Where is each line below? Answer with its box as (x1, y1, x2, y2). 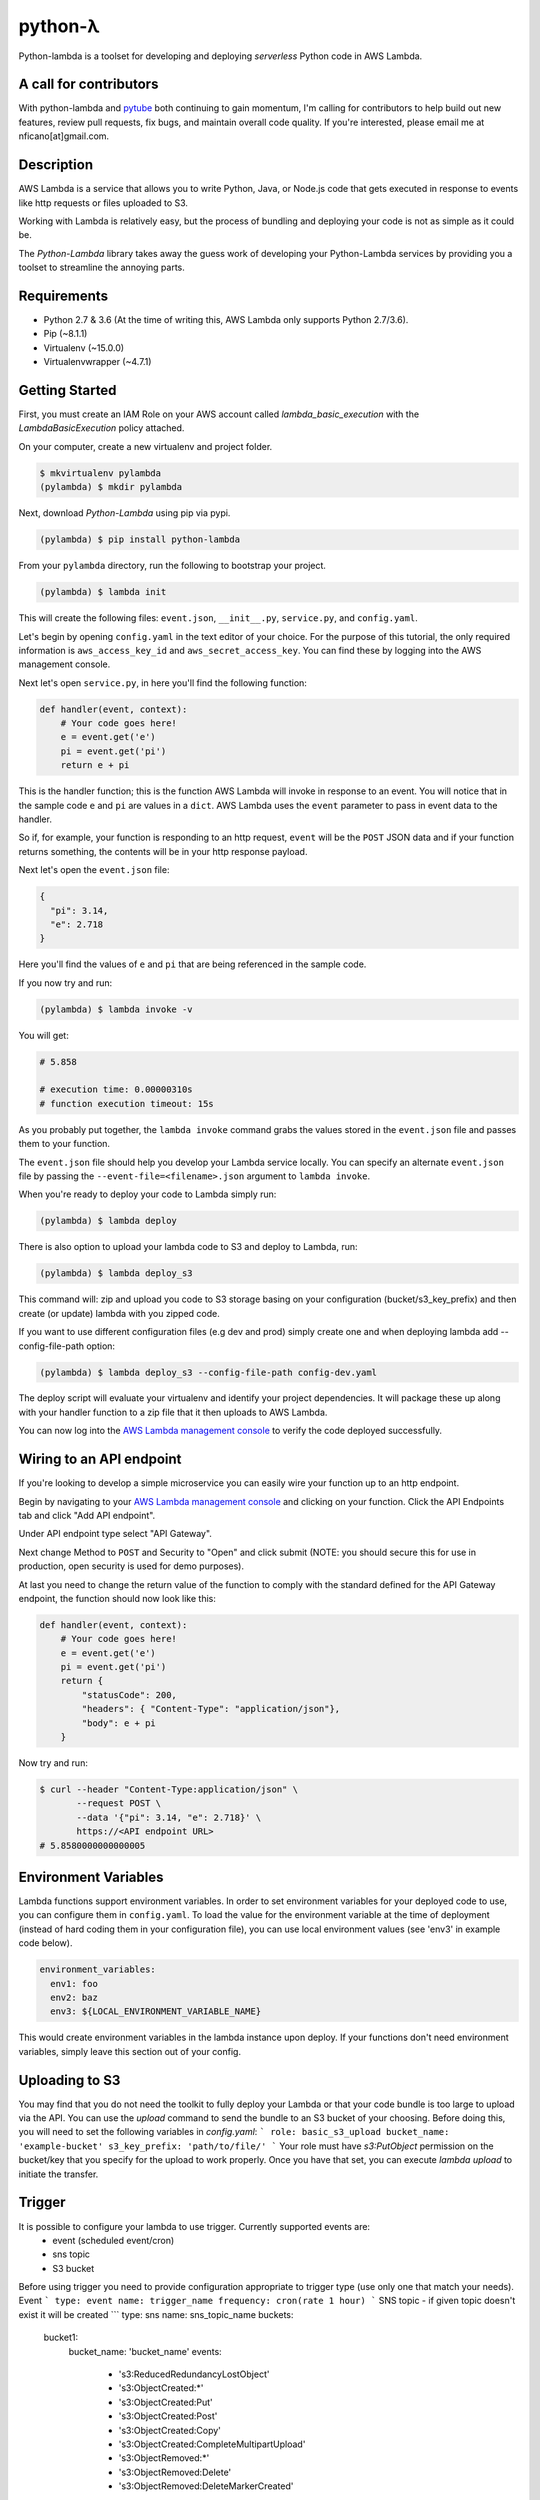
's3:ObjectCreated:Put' (118, 2396, 214, 2408)
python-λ (18, 15, 100, 37)
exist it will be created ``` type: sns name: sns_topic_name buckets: (18, 2308, 294, 2320)
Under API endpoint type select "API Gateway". (18, 1528, 212, 1540)
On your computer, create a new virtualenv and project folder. (18, 440, 273, 452)
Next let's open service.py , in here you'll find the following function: (18, 676, 307, 689)
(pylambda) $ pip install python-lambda (39, 534, 240, 545)
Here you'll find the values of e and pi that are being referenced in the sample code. (18, 958, 367, 970)
